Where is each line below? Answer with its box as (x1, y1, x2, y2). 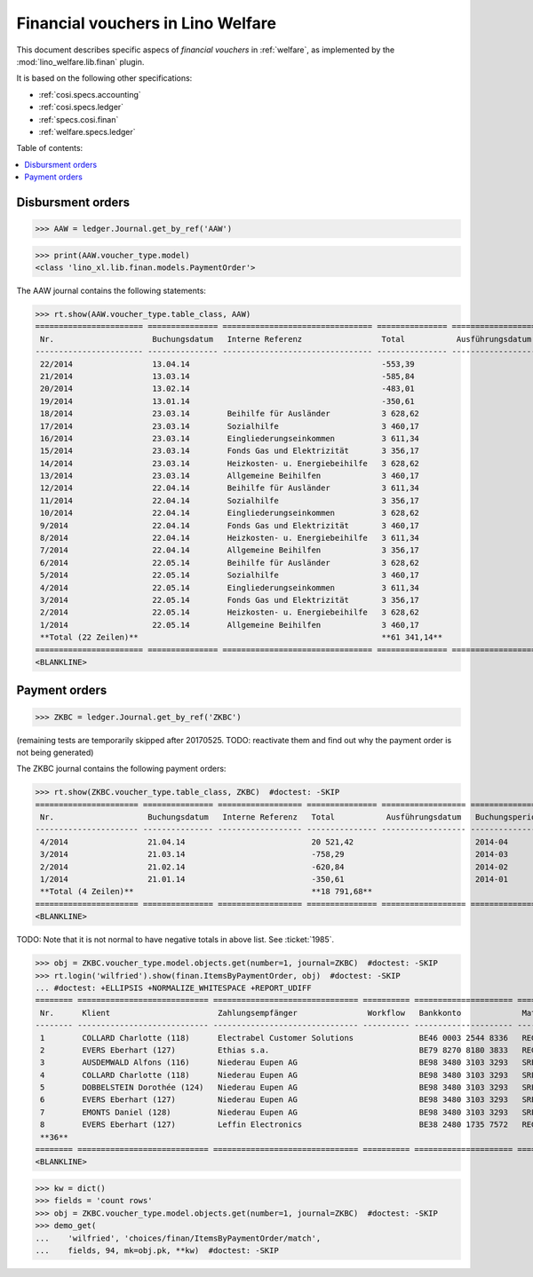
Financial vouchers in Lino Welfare (16, 13, 277, 33)
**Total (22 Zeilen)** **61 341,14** (40, 632, 443, 643)
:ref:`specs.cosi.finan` (38, 114, 119, 124)
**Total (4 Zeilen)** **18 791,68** (40, 886, 373, 897)
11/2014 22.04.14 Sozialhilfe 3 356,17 (40, 496, 419, 505)
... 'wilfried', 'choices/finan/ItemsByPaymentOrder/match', (35, 1233, 322, 1243)
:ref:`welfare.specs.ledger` (38, 126, 136, 137)
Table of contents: (16, 143, 84, 154)
